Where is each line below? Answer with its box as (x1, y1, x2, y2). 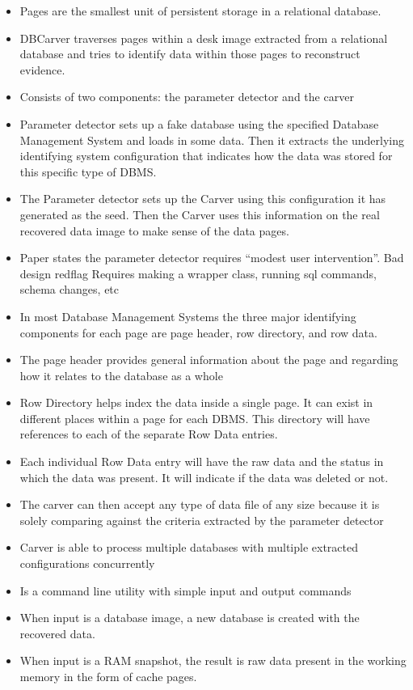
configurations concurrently (19, 555, 155, 572)
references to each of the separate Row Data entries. (19, 425, 278, 442)
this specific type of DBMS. (19, 163, 157, 180)
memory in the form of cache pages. (19, 668, 197, 684)
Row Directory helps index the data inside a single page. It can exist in (19, 394, 373, 411)
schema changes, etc (19, 281, 120, 298)
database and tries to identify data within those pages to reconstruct (19, 45, 360, 62)
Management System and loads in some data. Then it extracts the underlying (19, 131, 405, 148)
